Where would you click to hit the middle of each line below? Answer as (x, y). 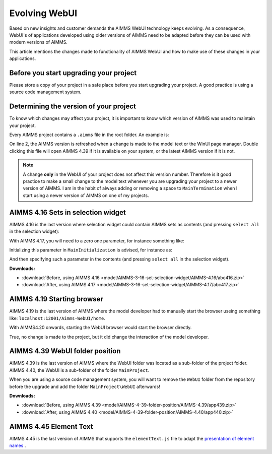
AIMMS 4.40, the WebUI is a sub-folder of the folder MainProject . (79, 370)
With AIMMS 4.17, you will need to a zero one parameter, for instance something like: (97, 241)
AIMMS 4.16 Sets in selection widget (67, 212)
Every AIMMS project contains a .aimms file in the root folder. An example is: (89, 135)
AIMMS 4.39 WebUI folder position (65, 351)
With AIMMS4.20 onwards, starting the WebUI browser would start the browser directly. (100, 328)
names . (18, 445)
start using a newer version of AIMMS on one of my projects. (86, 195)
